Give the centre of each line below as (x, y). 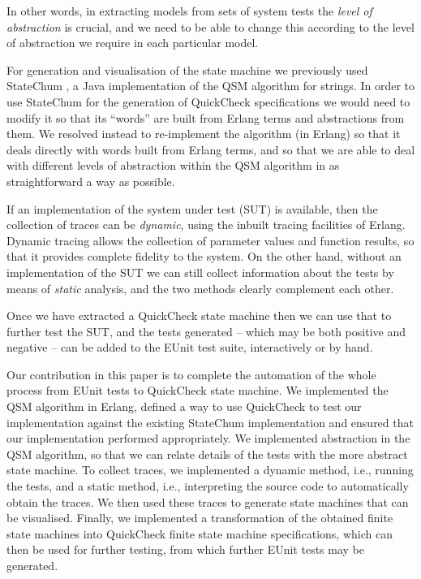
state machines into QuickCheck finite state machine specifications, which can (200, 533)
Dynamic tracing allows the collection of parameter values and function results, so (210, 240)
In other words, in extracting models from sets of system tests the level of (189, 11)
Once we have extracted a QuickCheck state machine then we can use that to (199, 315)
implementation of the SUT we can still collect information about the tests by (200, 272)
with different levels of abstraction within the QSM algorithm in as (173, 165)
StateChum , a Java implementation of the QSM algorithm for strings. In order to (211, 86)
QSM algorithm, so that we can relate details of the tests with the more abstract (207, 454)
